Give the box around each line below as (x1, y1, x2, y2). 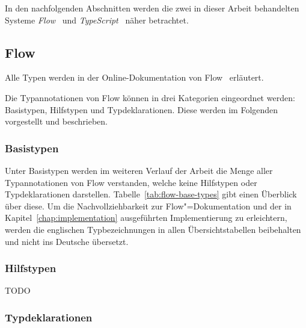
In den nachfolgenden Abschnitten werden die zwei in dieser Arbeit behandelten (5, 2, 299, 14)
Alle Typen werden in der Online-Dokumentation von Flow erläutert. (5, 71, 264, 84)
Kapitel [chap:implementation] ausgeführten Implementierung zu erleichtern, (5, 211, 287, 224)
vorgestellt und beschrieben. (5, 115, 108, 128)
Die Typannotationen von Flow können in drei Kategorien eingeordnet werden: (5, 91, 295, 104)
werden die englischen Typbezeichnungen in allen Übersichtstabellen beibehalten (5, 223, 301, 235)
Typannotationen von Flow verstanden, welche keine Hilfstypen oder (5, 176, 257, 188)
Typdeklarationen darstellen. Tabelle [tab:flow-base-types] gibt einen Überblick (5, 188, 297, 200)
